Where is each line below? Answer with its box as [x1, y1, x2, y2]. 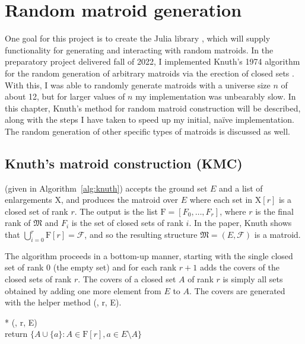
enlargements [5, 193, 52, 206]
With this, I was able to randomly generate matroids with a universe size [5, 78, 271, 91]
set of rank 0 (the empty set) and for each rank [5, 261, 177, 273]
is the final [255, 205, 294, 217]
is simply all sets [223, 273, 283, 285]
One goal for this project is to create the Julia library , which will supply [5, 32, 271, 44]
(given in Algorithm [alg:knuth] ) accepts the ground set [5, 181, 208, 194]
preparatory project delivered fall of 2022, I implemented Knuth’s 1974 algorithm [5, 55, 300, 68]
